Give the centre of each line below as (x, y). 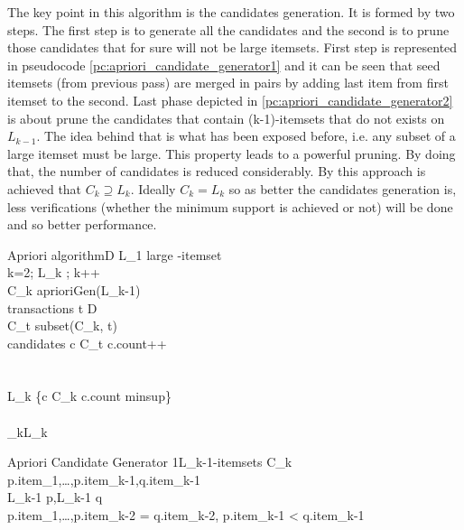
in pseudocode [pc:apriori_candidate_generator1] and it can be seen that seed (224, 65)
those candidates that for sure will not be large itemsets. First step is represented (232, 47)
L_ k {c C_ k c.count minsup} (89, 396)
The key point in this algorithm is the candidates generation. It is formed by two (231, 12)
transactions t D (52, 307)
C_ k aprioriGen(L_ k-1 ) (74, 289)
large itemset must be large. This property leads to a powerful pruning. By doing (232, 153)
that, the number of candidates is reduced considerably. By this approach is (217, 171)
